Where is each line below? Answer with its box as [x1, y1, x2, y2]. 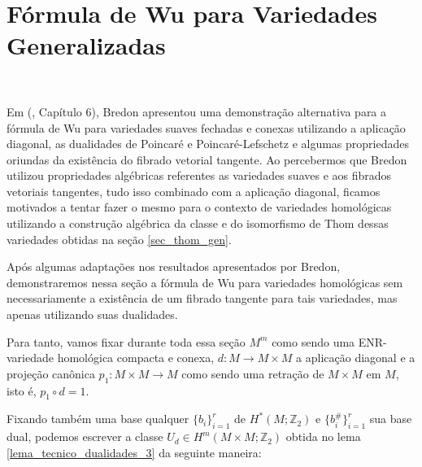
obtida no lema [285, 428, 361, 445]
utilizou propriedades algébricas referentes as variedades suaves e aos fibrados [7, 167, 392, 184]
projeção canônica [7, 364, 95, 382]
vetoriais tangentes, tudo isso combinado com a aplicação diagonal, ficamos [7, 182, 381, 199]
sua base [369, 410, 412, 427]
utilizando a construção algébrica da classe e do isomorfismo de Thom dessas [7, 215, 389, 232]
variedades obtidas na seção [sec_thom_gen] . [7, 230, 232, 247]
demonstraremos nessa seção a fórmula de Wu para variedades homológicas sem [7, 273, 403, 290]
